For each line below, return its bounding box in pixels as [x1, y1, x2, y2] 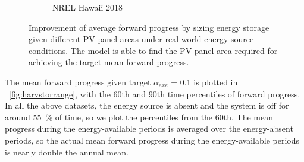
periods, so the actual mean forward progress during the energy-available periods [5, 134, 299, 146]
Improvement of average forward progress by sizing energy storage [29, 21, 269, 33]
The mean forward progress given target [5, 75, 151, 88]
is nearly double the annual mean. [5, 145, 129, 158]
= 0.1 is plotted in [171, 75, 238, 88]
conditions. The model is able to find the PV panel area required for [29, 44, 278, 56]
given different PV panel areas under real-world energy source [29, 33, 254, 45]
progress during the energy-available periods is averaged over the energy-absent [5, 122, 293, 135]
